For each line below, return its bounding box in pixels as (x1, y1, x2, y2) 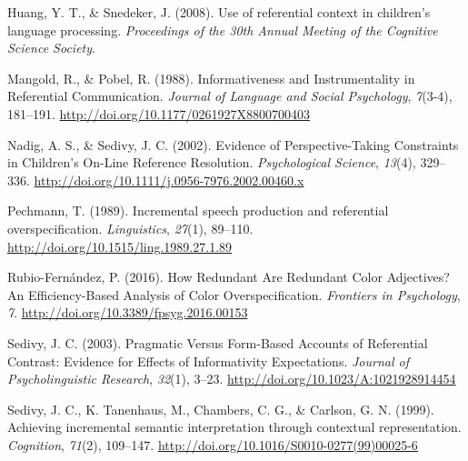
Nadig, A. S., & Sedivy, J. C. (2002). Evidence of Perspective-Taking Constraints (7, 135, 459, 154)
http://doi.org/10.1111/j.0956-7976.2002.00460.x (34, 170, 304, 189)
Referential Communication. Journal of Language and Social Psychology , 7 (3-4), (7, 86, 453, 105)
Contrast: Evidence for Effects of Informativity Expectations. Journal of (7, 351, 409, 370)
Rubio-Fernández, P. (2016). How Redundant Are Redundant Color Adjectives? (7, 267, 450, 286)
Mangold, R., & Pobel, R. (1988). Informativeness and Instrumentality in (7, 68, 415, 87)
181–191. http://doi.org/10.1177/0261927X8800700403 (7, 104, 310, 123)
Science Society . (7, 38, 95, 57)
